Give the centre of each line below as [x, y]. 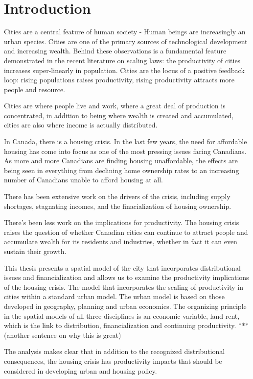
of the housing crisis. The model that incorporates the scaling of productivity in [124, 287]
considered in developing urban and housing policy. [80, 370]
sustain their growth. [35, 251]
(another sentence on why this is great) [63, 335]
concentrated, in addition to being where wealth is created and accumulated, [119, 115]
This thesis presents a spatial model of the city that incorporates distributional [122, 267]
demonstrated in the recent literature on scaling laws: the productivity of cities [122, 60]
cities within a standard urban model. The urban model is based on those [114, 296]
